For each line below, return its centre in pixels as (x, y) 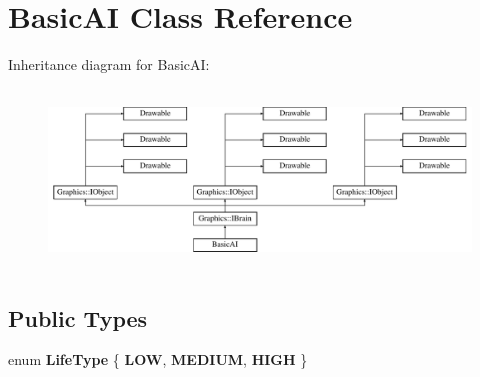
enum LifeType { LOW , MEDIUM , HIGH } (158, 359)
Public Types (78, 317)
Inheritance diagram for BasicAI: (109, 64)
